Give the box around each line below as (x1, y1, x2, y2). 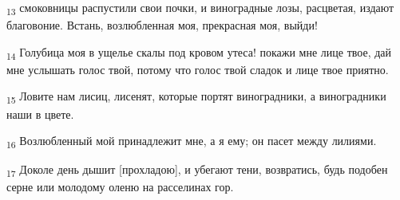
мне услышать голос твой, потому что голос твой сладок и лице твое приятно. (6, 61, 389, 77)
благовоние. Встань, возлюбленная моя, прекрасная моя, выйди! (6, 17, 318, 33)
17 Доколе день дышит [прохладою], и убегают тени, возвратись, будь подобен (6, 161, 388, 180)
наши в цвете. (6, 105, 74, 122)
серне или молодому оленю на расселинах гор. (6, 178, 234, 195)
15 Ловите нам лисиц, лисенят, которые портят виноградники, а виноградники (6, 88, 386, 107)
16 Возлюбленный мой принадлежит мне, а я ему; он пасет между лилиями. (6, 132, 377, 151)
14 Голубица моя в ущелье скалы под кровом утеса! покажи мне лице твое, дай (6, 43, 392, 62)
